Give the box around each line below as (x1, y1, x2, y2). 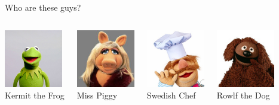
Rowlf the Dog (216, 89, 270, 101)
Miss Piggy (76, 89, 118, 101)
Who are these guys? (5, 1, 81, 13)
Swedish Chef (146, 89, 196, 101)
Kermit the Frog (5, 89, 65, 101)
